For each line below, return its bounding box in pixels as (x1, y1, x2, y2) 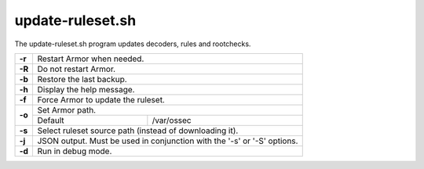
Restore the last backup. (37, 74, 127, 84)
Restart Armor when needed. (37, 53, 144, 64)
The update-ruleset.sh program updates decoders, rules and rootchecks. (14, 39, 251, 49)
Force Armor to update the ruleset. (37, 94, 165, 105)
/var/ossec (152, 114, 192, 125)
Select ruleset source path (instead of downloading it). (37, 125, 239, 136)
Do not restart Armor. (37, 63, 116, 74)
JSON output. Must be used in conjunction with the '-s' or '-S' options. (37, 135, 298, 146)
